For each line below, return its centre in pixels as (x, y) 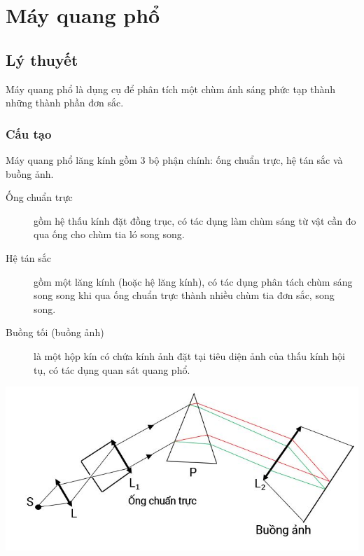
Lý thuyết (42, 59)
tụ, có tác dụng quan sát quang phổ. (112, 369)
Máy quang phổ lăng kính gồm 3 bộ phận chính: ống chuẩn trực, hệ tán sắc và (174, 159)
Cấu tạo (29, 133)
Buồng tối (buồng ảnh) (55, 332)
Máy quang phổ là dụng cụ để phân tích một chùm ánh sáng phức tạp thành (171, 89)
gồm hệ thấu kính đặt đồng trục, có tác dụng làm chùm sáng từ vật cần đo (195, 220)
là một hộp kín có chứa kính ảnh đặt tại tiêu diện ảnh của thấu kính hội (189, 355)
